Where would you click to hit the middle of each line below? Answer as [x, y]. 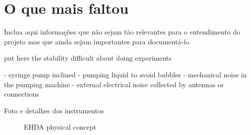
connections [22, 94]
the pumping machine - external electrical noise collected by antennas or [114, 84]
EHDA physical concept [60, 127]
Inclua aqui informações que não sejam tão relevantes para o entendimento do [122, 32]
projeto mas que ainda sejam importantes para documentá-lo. [97, 41]
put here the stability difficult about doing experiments [88, 58]
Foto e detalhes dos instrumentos [54, 110]
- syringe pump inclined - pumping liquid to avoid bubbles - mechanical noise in [125, 74]
